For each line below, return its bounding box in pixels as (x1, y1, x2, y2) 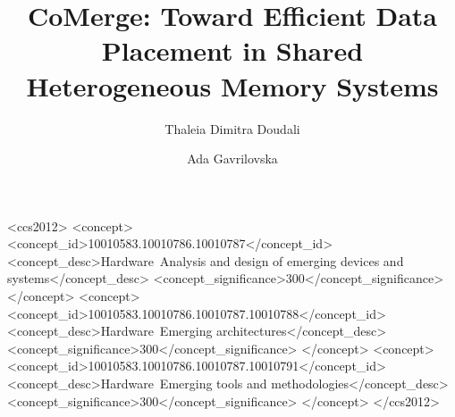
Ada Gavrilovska (187, 149, 278, 168)
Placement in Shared (101, 32, 364, 69)
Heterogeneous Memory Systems (26, 67, 439, 104)
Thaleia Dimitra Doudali (164, 119, 300, 138)
